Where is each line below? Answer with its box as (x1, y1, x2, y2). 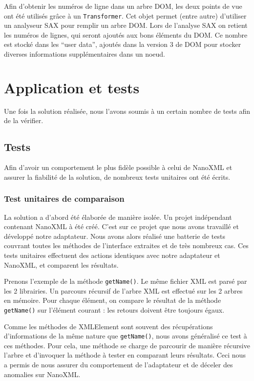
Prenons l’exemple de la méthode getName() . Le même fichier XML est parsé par (4, 276, 247, 286)
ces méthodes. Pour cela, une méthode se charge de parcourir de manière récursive (4, 340, 250, 350)
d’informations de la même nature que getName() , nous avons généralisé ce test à (4, 331, 247, 341)
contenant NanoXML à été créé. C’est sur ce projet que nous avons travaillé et (4, 221, 239, 232)
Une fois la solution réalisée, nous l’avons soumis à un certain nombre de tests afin (4, 106, 250, 116)
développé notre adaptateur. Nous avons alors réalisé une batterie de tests (4, 231, 225, 241)
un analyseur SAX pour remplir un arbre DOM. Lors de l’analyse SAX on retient (4, 20, 248, 30)
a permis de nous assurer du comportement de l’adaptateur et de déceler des (4, 360, 233, 370)
